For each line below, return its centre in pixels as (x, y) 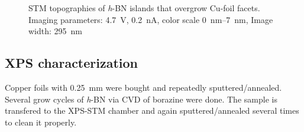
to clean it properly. (41, 122)
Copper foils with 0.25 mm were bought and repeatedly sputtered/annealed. (143, 87)
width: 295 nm (56, 31)
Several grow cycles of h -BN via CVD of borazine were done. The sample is (141, 99)
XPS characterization (72, 63)
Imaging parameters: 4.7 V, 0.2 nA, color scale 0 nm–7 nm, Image (151, 19)
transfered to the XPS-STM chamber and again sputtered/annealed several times (152, 110)
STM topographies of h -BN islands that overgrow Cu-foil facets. (144, 8)
